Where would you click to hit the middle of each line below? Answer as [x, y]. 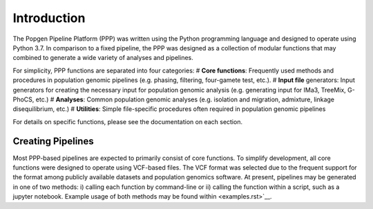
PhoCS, [23, 99]
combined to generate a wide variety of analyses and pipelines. [103, 58]
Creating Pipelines [53, 141]
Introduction [49, 18]
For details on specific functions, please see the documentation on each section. [128, 121]
